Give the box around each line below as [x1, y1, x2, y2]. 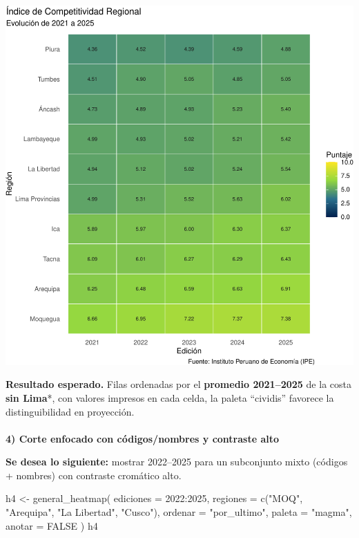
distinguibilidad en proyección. [6, 404, 135, 418]
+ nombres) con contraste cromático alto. [6, 467, 182, 482]
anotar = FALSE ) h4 [6, 518, 98, 532]
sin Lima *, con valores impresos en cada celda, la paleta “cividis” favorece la [6, 390, 334, 405]
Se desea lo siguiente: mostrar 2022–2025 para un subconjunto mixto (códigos [6, 454, 348, 469]
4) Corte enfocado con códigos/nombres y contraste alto [6, 431, 280, 445]
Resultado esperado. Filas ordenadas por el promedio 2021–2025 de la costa [6, 377, 351, 391]
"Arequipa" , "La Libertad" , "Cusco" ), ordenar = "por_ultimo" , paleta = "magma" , [6, 505, 352, 519]
